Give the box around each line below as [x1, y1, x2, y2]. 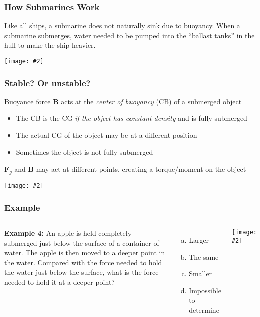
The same [189, 251, 219, 262]
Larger [189, 234, 209, 245]
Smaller [189, 268, 212, 279]
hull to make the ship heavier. [4, 40, 96, 50]
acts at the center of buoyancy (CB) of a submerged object [61, 96, 242, 106]
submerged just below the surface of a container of [4, 237, 159, 248]
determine [189, 304, 219, 315]
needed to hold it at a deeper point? [4, 276, 115, 287]
